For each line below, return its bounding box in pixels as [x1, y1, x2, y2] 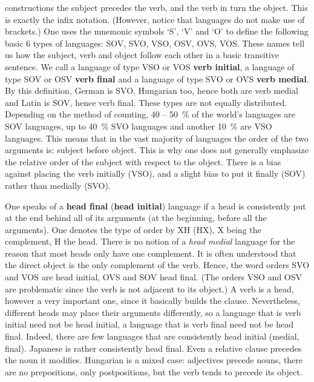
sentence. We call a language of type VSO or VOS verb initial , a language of [5, 60, 295, 73]
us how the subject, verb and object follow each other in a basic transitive [5, 48, 280, 61]
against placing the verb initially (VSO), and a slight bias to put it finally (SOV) [5, 167, 306, 180]
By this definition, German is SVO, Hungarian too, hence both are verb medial [5, 84, 298, 97]
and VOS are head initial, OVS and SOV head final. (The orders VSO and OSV [5, 271, 303, 283]
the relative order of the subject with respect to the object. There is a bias [5, 155, 281, 168]
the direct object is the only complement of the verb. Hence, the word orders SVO [5, 259, 310, 271]
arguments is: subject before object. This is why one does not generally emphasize [5, 143, 309, 156]
